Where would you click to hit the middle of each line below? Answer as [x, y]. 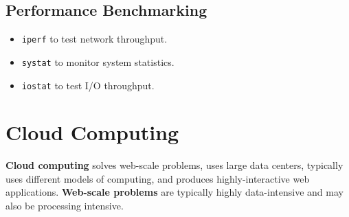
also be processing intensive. [65, 206]
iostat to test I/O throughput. [88, 85]
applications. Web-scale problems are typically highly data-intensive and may [174, 192]
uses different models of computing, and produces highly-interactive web [158, 178]
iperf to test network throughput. [94, 39]
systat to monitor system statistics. [98, 61]
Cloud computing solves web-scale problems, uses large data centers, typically [174, 165]
